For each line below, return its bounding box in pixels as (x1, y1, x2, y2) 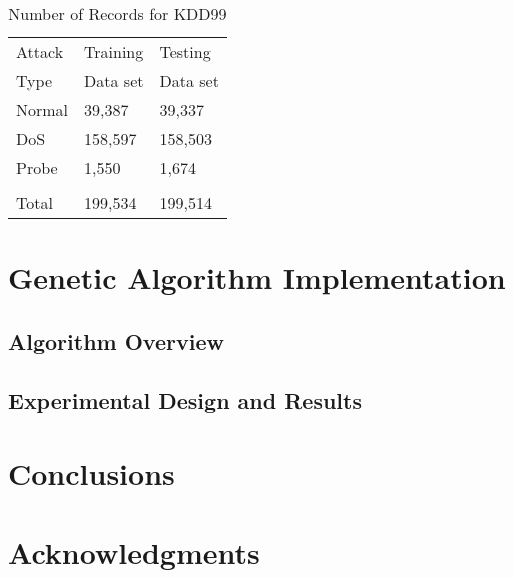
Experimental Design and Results (8, 384, 362, 415)
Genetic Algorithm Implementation (8, 257, 506, 298)
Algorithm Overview (8, 325, 224, 356)
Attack (16, 40, 64, 63)
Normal (16, 98, 69, 121)
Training (84, 40, 144, 63)
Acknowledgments (8, 531, 260, 572)
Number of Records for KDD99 (8, 2, 227, 25)
